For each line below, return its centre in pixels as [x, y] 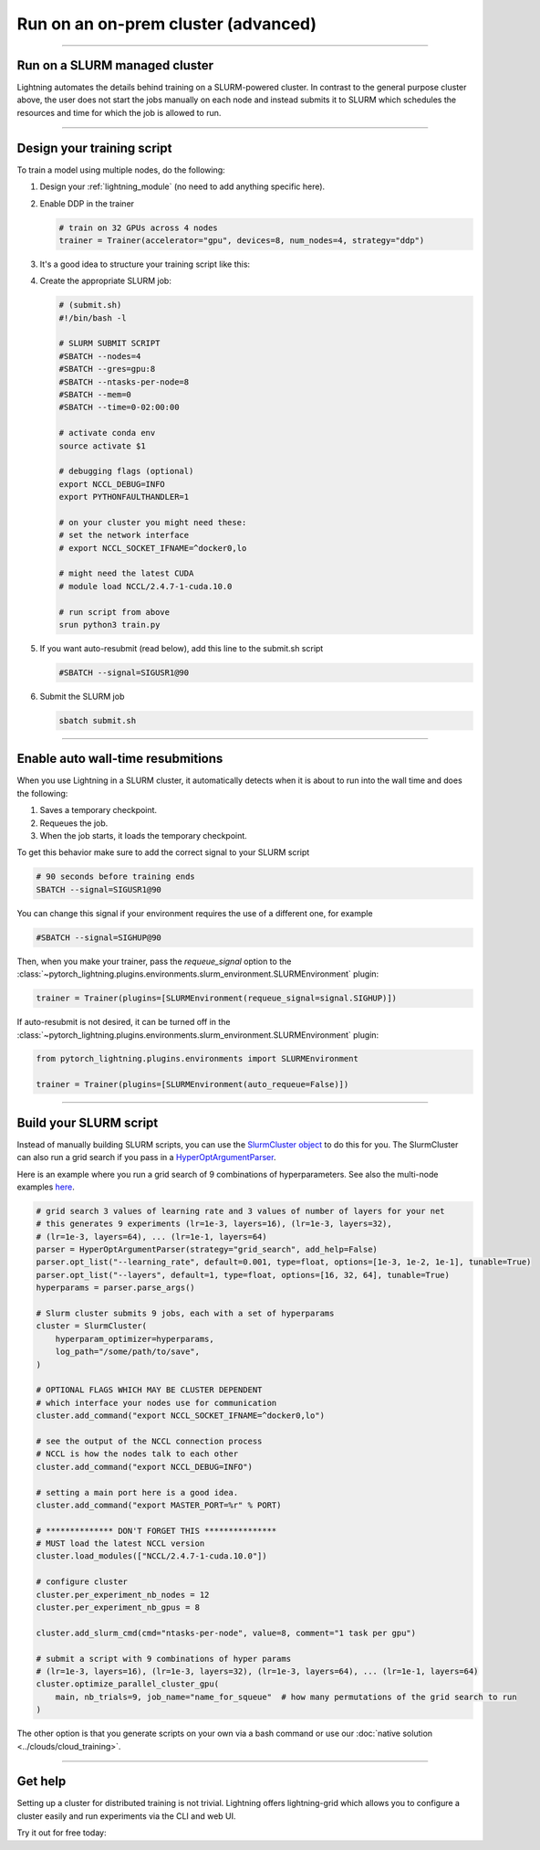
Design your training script [94, 148]
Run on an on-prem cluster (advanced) [167, 24]
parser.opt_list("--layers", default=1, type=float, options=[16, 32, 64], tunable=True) [243, 1275]
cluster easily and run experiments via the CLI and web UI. [126, 1816]
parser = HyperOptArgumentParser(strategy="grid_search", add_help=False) [207, 1250]
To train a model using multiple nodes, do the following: [121, 170]
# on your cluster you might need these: [153, 522]
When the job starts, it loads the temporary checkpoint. [144, 836]
